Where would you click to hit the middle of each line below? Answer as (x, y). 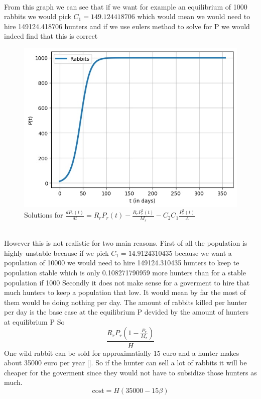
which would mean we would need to (194, 16)
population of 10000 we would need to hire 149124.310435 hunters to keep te (122, 263)
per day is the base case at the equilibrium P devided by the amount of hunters (126, 312)
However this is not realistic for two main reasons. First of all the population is (126, 243)
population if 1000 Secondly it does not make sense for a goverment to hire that (127, 282)
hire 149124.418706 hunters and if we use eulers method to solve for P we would (127, 26)
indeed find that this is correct (51, 36)
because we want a (203, 253)
